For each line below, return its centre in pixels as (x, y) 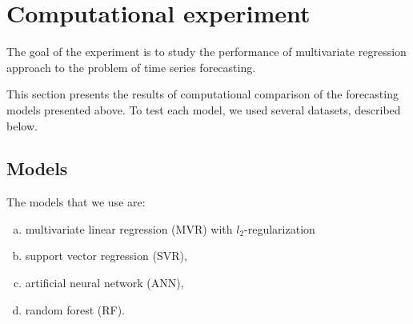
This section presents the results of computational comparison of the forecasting (202, 94)
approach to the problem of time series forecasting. (131, 67)
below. (22, 125)
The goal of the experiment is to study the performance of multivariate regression (206, 52)
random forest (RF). (75, 309)
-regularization (280, 228)
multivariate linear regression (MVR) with (129, 228)
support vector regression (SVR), (106, 256)
